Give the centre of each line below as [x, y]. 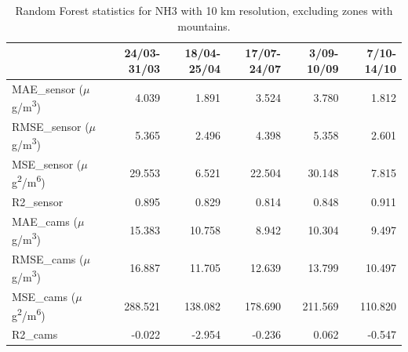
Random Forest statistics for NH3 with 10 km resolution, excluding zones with [204, 10]
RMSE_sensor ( [51, 126]
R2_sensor [38, 201]
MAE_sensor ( [47, 88]
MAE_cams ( [45, 221]
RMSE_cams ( [48, 258]
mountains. [204, 25]
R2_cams [35, 334]
